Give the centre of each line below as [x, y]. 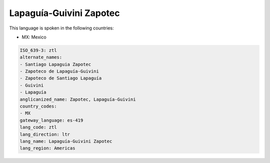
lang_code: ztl [38, 127]
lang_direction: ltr [45, 134]
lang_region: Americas [47, 148]
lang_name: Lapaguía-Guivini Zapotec [66, 141]
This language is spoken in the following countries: [61, 28]
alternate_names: [41, 57]
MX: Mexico [34, 37]
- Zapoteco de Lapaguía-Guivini [59, 71]
